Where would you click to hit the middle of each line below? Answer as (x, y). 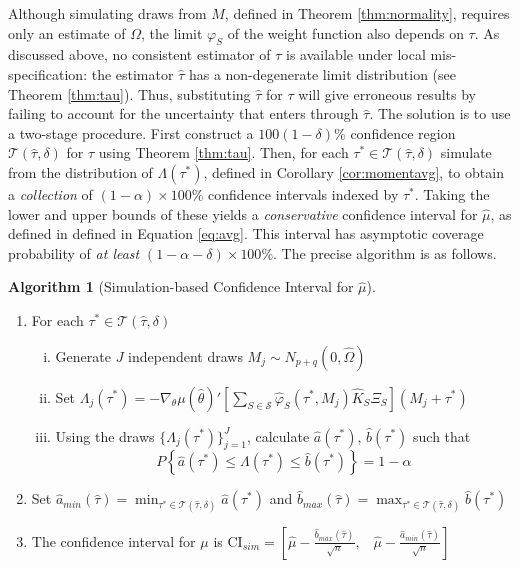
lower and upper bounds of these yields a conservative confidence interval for (243, 213)
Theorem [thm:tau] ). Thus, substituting (129, 93)
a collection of (50, 193)
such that (442, 435)
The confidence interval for (113, 540)
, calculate (278, 435)
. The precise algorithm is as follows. (385, 252)
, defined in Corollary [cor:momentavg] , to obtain (353, 171)
